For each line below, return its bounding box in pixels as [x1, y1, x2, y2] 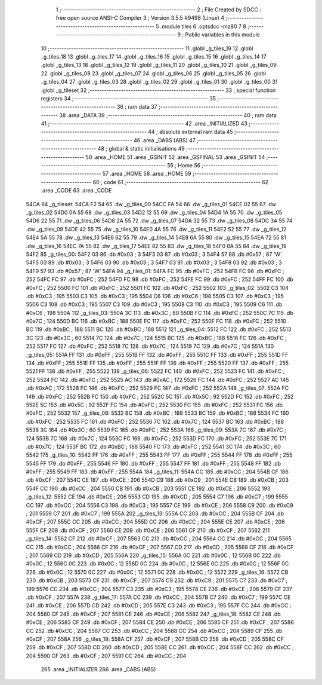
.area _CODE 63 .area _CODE [41, 187, 112, 194]
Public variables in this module [185, 31, 261, 38]
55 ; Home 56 [167, 162, 201, 169]
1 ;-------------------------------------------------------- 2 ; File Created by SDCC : [55, 6, 262, 13]
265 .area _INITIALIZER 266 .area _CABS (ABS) [41, 666, 156, 673]
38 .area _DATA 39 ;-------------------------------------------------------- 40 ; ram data [59, 111, 277, 119]
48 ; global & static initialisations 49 [97, 145, 185, 152]
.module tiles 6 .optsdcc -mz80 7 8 [160, 23, 247, 30]
